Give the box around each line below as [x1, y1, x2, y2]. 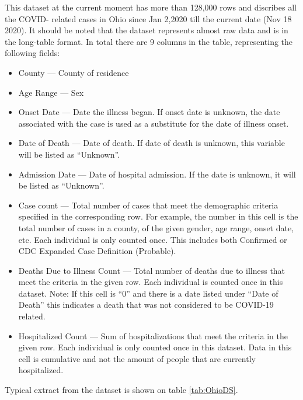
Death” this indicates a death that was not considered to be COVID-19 [18, 298, 274, 311]
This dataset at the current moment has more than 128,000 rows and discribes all [5, 1, 297, 13]
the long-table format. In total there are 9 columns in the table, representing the [5, 35, 293, 47]
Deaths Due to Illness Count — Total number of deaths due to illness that [18, 264, 285, 276]
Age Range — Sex [18, 86, 84, 98]
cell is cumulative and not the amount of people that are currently [18, 352, 256, 364]
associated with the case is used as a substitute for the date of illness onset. [18, 117, 289, 129]
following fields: [5, 47, 60, 59]
